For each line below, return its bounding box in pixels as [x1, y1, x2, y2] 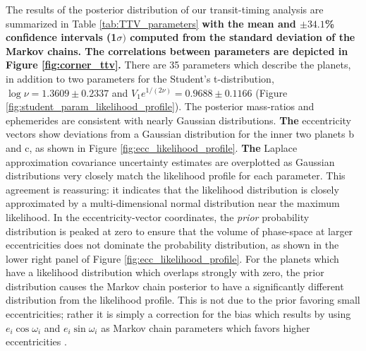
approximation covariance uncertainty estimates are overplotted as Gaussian [6, 154, 335, 169]
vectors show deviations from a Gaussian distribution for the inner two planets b [6, 126, 354, 141]
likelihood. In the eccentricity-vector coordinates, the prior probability [6, 209, 310, 224]
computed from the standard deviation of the [130, 30, 355, 44]
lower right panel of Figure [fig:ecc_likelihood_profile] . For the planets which [6, 251, 339, 266]
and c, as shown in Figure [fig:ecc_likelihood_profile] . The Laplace [6, 140, 298, 155]
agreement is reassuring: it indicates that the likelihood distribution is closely [6, 182, 339, 196]
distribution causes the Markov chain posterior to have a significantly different [6, 278, 344, 293]
